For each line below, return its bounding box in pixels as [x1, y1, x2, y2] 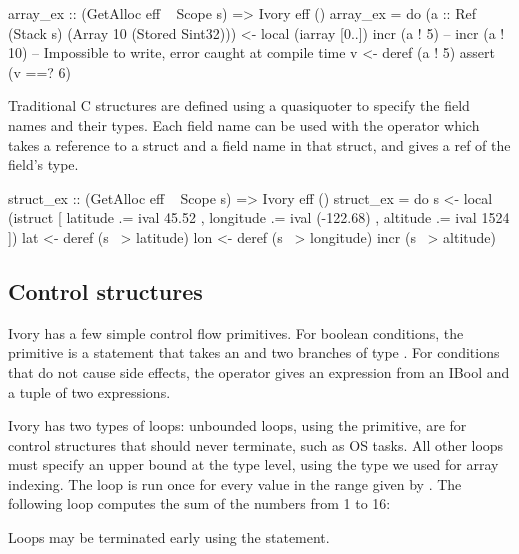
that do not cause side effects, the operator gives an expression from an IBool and [8, 361, 510, 382]
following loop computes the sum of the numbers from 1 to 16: [8, 493, 391, 514]
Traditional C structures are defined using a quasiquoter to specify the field [8, 95, 470, 116]
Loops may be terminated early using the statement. [8, 527, 330, 548]
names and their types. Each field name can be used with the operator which [8, 114, 480, 135]
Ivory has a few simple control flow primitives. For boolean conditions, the [8, 322, 464, 343]
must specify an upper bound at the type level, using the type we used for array [8, 454, 499, 475]
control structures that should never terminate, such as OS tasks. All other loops [8, 434, 504, 455]
